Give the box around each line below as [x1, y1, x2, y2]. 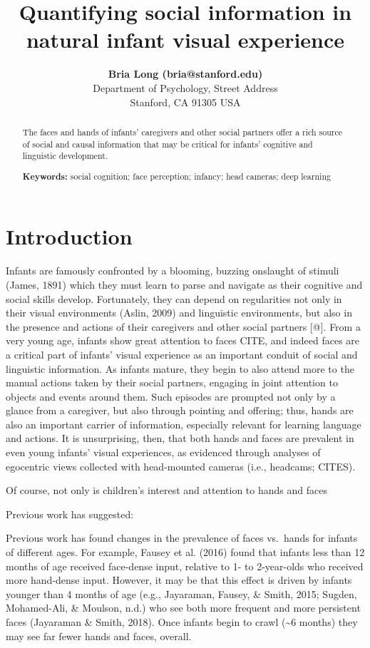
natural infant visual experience [26, 25, 345, 54]
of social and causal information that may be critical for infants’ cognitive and [22, 138, 313, 150]
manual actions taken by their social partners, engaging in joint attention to [6, 375, 338, 390]
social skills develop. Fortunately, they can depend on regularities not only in [6, 291, 342, 306]
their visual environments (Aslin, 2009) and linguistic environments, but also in [6, 305, 352, 320]
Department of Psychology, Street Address [93, 80, 278, 95]
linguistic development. [22, 150, 108, 162]
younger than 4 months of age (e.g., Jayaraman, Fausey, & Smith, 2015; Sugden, [6, 586, 357, 601]
